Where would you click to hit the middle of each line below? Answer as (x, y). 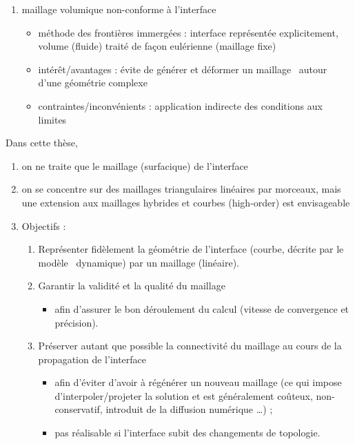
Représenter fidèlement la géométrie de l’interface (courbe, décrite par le (191, 249)
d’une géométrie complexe (93, 83)
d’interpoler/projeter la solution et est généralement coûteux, (184, 395)
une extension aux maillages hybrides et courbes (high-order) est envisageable (186, 202)
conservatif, (79, 409)
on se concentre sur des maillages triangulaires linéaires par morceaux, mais (181, 189)
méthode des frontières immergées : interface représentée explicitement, (188, 32)
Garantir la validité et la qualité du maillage (132, 286)
